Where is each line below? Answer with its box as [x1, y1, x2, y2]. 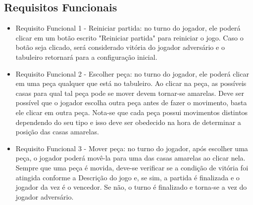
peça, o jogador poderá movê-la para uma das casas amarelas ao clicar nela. [15, 153, 246, 163]
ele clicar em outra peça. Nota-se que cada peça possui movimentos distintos [15, 107, 248, 117]
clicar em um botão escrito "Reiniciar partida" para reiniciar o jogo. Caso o [15, 32, 244, 42]
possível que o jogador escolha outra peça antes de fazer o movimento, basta [15, 97, 247, 108]
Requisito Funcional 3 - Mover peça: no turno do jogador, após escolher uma [15, 143, 248, 153]
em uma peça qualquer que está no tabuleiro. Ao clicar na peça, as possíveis [15, 78, 247, 88]
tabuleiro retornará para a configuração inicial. [15, 51, 157, 62]
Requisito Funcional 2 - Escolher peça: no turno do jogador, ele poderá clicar [15, 68, 249, 79]
